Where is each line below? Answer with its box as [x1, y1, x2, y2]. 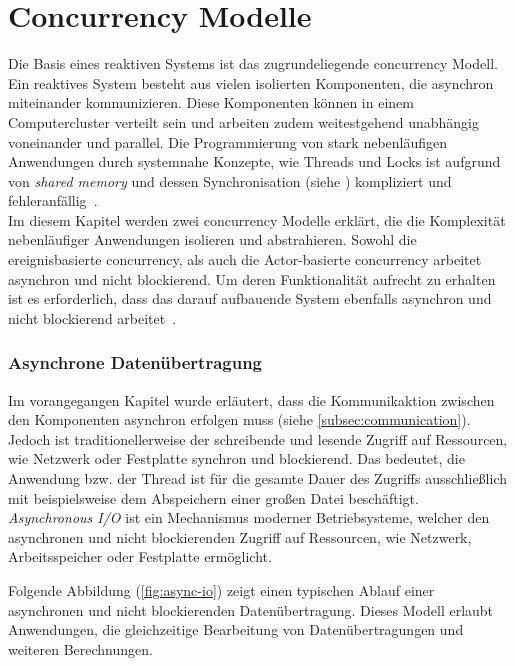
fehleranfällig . [8, 190, 98, 211]
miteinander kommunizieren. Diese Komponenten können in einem [8, 92, 414, 113]
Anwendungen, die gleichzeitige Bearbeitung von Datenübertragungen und [8, 619, 464, 640]
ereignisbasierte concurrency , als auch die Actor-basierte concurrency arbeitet [8, 249, 482, 270]
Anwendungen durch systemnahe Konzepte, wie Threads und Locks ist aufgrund [8, 151, 501, 172]
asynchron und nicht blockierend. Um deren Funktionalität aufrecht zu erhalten [8, 268, 496, 289]
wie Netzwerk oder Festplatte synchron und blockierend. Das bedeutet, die [8, 448, 465, 469]
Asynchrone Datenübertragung [8, 350, 262, 375]
